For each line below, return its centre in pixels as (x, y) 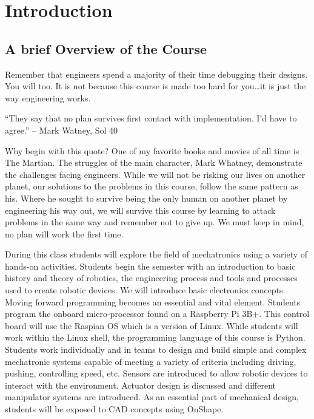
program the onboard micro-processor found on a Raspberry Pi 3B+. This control (157, 314)
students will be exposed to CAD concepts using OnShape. (114, 409)
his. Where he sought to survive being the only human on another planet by (146, 198)
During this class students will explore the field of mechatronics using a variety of (156, 254)
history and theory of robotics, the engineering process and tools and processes (151, 278)
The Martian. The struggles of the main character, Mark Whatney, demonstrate (154, 162)
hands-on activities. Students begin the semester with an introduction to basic (150, 266)
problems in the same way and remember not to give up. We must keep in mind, (155, 222)
